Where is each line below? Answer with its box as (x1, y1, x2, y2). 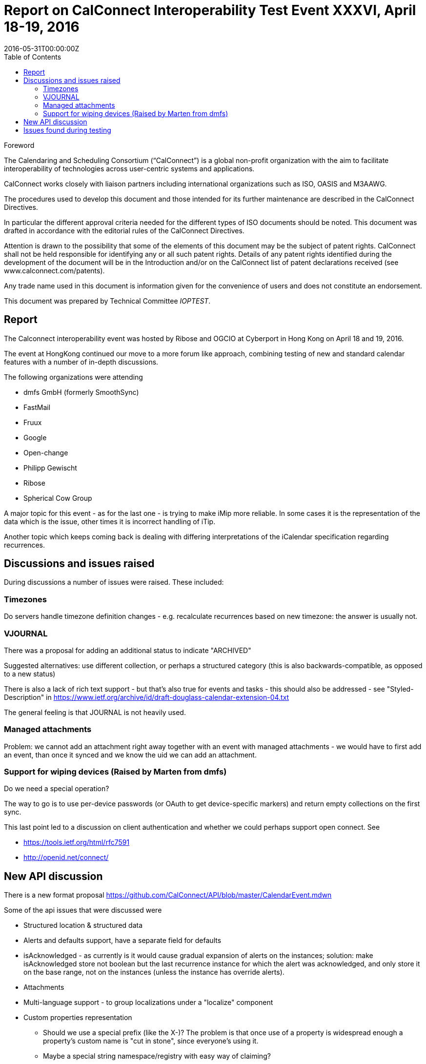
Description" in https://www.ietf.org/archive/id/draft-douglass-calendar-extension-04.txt (4, 693, 289, 701)
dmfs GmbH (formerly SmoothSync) (23, 388, 139, 396)
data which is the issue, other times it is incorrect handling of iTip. (4, 517, 216, 526)
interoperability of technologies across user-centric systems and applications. (4, 164, 255, 173)
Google (23, 433, 47, 442)
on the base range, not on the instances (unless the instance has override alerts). (23, 968, 284, 977)
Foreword (4, 141, 35, 149)
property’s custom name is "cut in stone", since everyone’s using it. (43, 1037, 259, 1045)
